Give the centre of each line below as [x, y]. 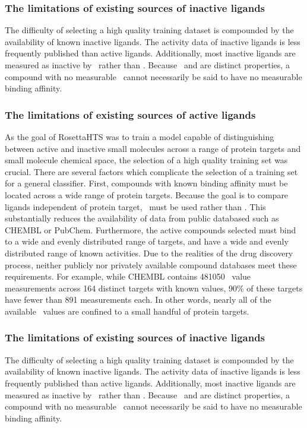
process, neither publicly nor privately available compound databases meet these [151, 264]
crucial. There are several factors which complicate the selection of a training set [151, 171]
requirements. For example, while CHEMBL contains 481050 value [128, 276]
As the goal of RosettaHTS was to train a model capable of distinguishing [140, 137]
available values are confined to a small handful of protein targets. [127, 311]
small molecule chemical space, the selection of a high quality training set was [146, 160]
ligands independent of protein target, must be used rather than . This [135, 206]
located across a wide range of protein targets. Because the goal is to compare [147, 194]
